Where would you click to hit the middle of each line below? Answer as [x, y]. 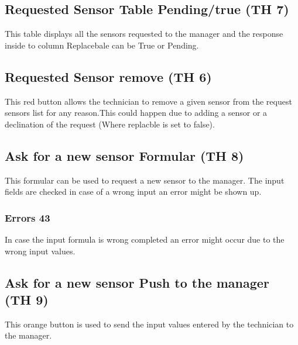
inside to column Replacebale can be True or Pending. [102, 45]
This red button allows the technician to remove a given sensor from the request [148, 101]
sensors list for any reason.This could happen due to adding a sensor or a [136, 113]
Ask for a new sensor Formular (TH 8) [124, 155]
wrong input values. [40, 251]
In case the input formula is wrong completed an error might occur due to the [145, 239]
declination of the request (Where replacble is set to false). [110, 124]
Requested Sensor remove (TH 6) [108, 76]
